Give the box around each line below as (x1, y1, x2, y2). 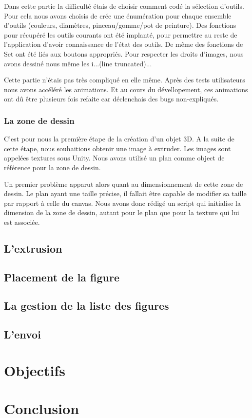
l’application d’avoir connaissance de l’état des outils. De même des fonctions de (4, 39, 243, 49)
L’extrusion (4, 240, 62, 256)
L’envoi (4, 327, 41, 342)
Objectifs (4, 360, 65, 380)
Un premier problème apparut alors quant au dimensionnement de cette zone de (4, 179, 243, 189)
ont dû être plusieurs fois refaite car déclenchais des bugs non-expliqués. (4, 94, 219, 104)
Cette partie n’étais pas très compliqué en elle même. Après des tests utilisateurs (4, 75, 245, 85)
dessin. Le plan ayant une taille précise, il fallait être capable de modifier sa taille (4, 188, 247, 199)
